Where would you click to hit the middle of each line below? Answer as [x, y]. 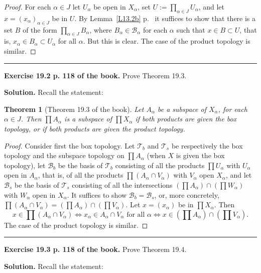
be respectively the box [207, 145]
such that [191, 29]
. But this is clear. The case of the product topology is [167, 41]
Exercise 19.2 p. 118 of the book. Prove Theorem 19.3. [95, 75]
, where [101, 29]
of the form [40, 29]
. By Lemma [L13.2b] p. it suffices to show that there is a [165, 18]
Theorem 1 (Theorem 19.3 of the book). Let [74, 109]
